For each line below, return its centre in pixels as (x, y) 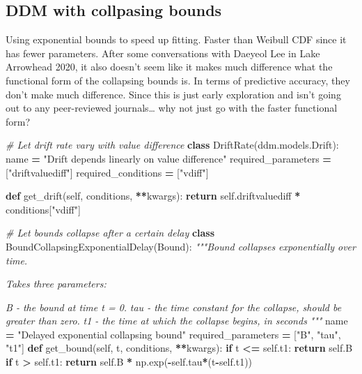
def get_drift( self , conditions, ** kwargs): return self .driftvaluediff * (153, 196)
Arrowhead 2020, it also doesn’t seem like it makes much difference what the (169, 67)
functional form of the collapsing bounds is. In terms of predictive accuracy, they (178, 80)
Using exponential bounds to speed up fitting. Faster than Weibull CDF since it (176, 39)
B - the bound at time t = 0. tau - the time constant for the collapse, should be (174, 307)
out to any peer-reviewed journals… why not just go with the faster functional (172, 108)
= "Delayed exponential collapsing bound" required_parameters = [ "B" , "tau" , (173, 334)
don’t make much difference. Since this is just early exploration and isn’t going (173, 94)
